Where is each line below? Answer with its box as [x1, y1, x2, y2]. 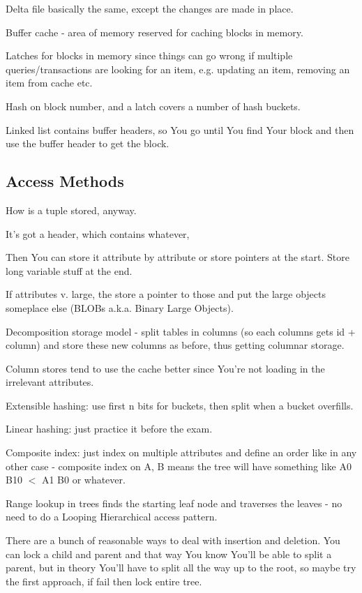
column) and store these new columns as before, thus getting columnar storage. [6, 338, 345, 352]
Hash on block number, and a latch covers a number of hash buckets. [6, 98, 301, 113]
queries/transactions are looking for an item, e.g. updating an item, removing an [6, 61, 350, 76]
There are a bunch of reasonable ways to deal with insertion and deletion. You [6, 533, 340, 548]
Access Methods [6, 170, 124, 192]
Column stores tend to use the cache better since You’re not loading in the [6, 361, 325, 375]
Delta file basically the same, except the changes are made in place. [6, 1, 294, 15]
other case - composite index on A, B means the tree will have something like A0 [6, 458, 352, 473]
